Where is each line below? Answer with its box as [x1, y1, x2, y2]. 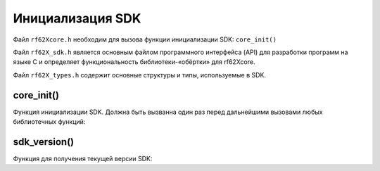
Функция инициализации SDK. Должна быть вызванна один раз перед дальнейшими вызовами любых [13, 108, 323, 116]
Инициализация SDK [13, 11, 141, 26]
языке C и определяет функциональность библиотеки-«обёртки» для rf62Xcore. [13, 58, 255, 66]
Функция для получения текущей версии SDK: [13, 154, 153, 163]
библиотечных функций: [13, 118, 86, 126]
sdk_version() [13, 136, 75, 148]
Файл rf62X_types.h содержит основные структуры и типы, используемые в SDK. [13, 70, 267, 79]
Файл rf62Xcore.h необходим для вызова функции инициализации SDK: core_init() [13, 35, 277, 44]
